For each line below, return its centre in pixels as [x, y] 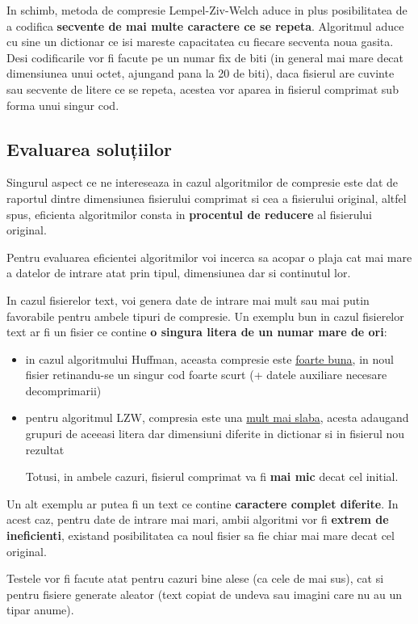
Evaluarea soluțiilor [89, 148]
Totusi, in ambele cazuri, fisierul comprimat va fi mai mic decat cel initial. [212, 476]
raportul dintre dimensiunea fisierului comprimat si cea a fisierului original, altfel [207, 198]
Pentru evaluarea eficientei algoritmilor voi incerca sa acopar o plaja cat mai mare [209, 257]
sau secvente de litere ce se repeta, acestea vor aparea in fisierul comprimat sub [203, 89]
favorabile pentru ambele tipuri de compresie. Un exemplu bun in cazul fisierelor [205, 316]
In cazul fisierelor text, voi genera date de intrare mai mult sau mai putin [188, 299]
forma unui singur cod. [63, 105]
